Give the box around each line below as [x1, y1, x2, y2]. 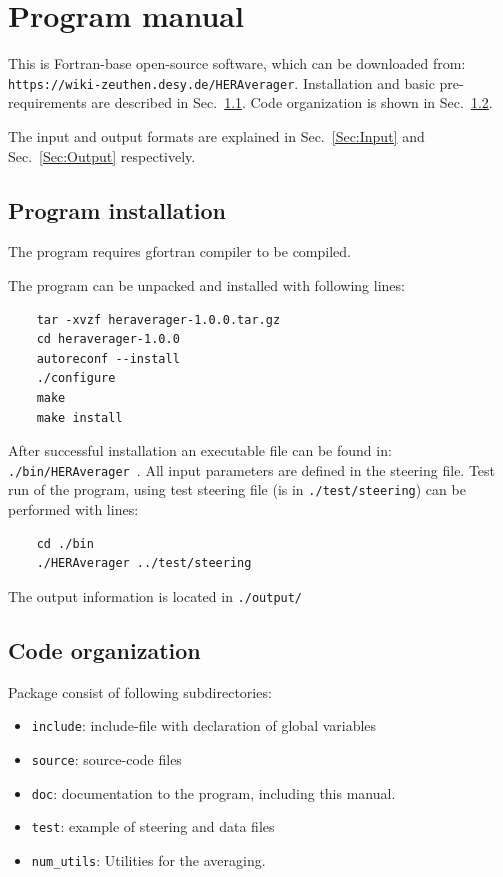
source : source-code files [31, 748, 182, 769]
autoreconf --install [36, 351, 180, 366]
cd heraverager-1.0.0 [36, 332, 180, 347]
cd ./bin [36, 536, 94, 551]
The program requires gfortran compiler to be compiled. [8, 241, 351, 262]
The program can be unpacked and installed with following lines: [8, 274, 405, 295]
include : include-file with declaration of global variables [31, 715, 377, 736]
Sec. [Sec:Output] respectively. [8, 145, 196, 166]
